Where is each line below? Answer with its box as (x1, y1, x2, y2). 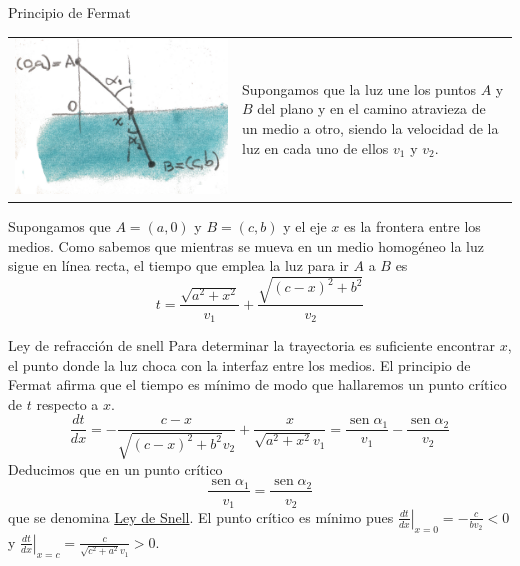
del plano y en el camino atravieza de (257, 98, 486, 119)
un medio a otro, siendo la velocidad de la (242, 118, 499, 139)
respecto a (36, 393, 99, 414)
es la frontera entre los (344, 216, 481, 237)
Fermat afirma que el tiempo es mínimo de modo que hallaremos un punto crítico (8, 374, 507, 395)
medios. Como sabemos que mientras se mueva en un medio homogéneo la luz (8, 235, 484, 256)
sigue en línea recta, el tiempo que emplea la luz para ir (8, 255, 349, 276)
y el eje (283, 216, 327, 237)
